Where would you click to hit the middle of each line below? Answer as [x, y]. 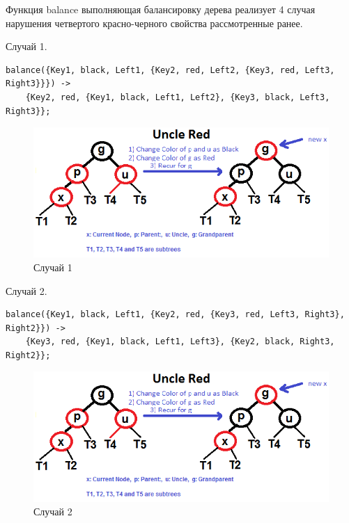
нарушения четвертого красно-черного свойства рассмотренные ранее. [154, 23]
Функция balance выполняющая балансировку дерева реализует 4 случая [161, 9]
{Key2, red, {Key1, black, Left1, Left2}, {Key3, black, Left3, [178, 97]
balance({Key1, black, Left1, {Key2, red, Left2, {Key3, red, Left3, [170, 70]
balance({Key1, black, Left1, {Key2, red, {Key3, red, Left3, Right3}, [175, 315]
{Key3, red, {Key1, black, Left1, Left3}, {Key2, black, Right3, [180, 342]
